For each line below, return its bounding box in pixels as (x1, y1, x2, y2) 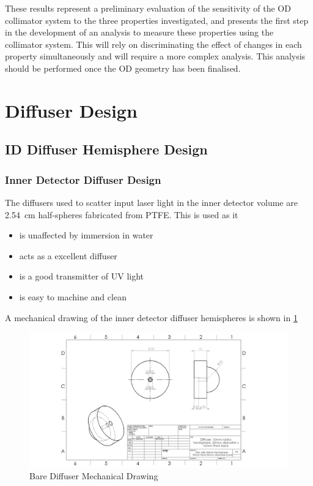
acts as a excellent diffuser (19, 249, 117, 262)
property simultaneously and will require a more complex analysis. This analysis (5, 50, 306, 63)
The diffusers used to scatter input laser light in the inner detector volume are (5, 196, 298, 208)
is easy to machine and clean (19, 290, 127, 303)
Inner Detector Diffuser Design (5, 172, 161, 187)
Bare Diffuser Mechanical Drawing (29, 469, 158, 482)
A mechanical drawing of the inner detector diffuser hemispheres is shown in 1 (5, 311, 298, 324)
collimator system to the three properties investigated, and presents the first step (5, 13, 309, 26)
